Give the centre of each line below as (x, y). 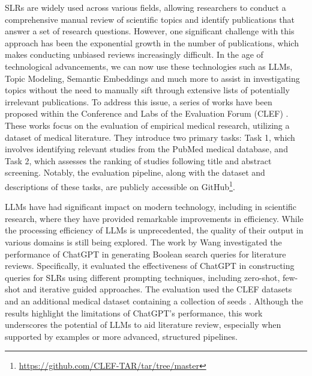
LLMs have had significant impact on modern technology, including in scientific (151, 207)
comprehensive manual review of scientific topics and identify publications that (150, 19)
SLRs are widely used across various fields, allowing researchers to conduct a (145, 7)
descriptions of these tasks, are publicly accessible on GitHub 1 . (120, 185)
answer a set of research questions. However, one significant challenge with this (150, 31)
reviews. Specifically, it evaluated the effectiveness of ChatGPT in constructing (150, 266)
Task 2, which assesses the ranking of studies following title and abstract (138, 160)
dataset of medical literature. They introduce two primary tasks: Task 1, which (150, 137)
